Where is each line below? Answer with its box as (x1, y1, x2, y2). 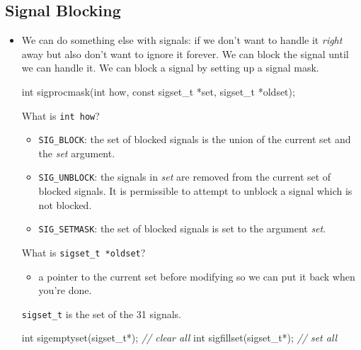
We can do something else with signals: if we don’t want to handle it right (21, 33, 343, 47)
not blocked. (38, 197, 92, 212)
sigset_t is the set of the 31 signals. (21, 306, 181, 321)
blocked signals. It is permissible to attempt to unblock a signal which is (38, 184, 353, 198)
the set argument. (38, 145, 115, 160)
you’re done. (38, 283, 92, 298)
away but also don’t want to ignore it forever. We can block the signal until (21, 46, 349, 61)
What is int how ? (21, 108, 100, 123)
